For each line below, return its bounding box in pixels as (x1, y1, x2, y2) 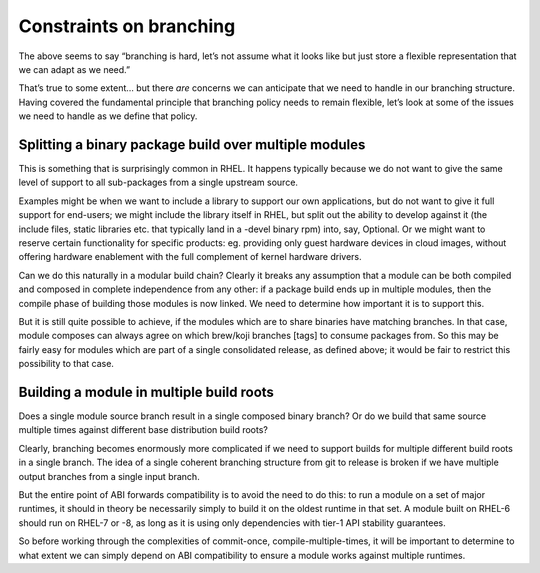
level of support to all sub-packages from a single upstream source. (18, 176, 299, 189)
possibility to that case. (18, 358, 115, 370)
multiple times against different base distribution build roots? (18, 424, 269, 436)
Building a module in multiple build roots (18, 383, 275, 400)
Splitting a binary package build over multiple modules (18, 136, 366, 153)
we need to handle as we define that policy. (18, 110, 198, 122)
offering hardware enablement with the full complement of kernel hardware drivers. (18, 251, 362, 263)
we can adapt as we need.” (18, 63, 130, 75)
